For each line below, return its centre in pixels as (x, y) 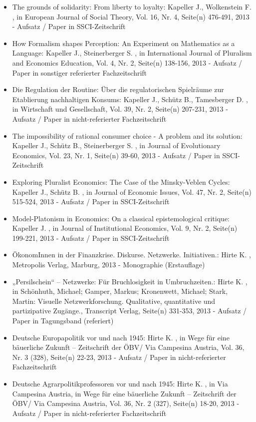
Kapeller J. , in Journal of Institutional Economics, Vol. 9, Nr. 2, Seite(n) (125, 228)
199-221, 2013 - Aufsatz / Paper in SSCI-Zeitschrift (91, 238)
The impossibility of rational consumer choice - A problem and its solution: (127, 135)
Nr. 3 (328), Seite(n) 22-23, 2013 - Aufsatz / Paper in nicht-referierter (119, 357)
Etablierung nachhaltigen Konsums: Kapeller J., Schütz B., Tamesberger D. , (130, 99)
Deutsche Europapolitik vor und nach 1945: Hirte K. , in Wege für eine (121, 337)
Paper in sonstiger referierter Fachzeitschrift (80, 72)
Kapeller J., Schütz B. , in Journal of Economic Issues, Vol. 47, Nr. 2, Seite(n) (132, 191)
